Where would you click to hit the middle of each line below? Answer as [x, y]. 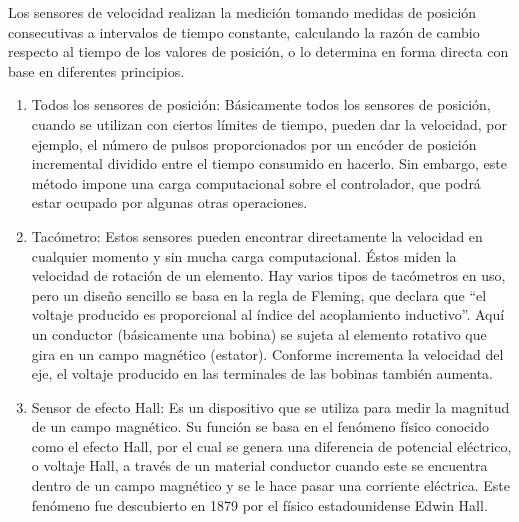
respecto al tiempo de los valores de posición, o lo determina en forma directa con [258, 51]
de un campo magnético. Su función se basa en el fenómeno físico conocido [260, 426]
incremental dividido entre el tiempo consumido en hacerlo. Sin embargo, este [269, 163]
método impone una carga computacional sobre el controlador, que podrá [256, 182]
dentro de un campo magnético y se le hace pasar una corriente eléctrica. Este [270, 485]
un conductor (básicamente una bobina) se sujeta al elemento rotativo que [259, 333]
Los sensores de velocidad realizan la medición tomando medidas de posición [242, 12]
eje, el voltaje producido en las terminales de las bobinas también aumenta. [262, 373]
